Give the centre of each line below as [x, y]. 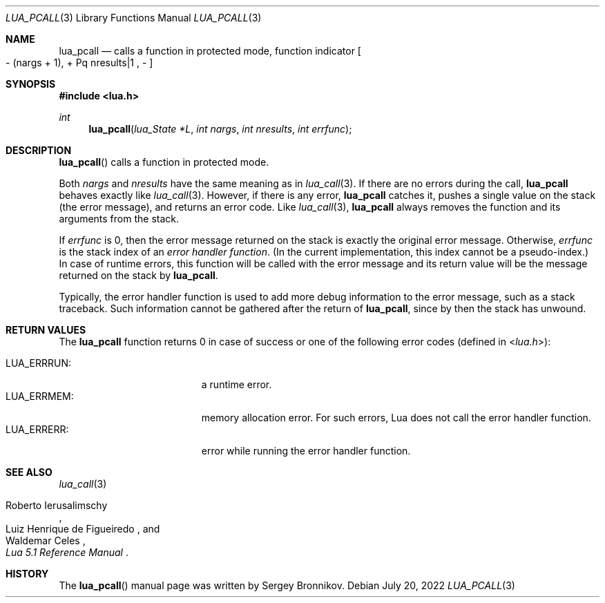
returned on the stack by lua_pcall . [138, 275]
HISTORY [27, 574]
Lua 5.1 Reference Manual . [67, 552]
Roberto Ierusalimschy [57, 505]
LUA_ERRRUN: [39, 363]
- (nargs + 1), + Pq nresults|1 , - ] [79, 63]
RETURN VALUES [46, 330]
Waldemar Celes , [46, 540]
